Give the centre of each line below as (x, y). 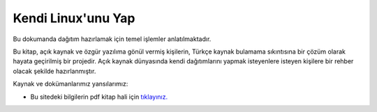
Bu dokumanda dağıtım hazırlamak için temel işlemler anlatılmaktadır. (112, 39)
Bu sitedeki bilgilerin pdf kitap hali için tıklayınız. (99, 97)
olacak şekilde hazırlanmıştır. (54, 71)
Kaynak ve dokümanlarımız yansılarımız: (71, 84)
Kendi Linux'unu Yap (74, 18)
